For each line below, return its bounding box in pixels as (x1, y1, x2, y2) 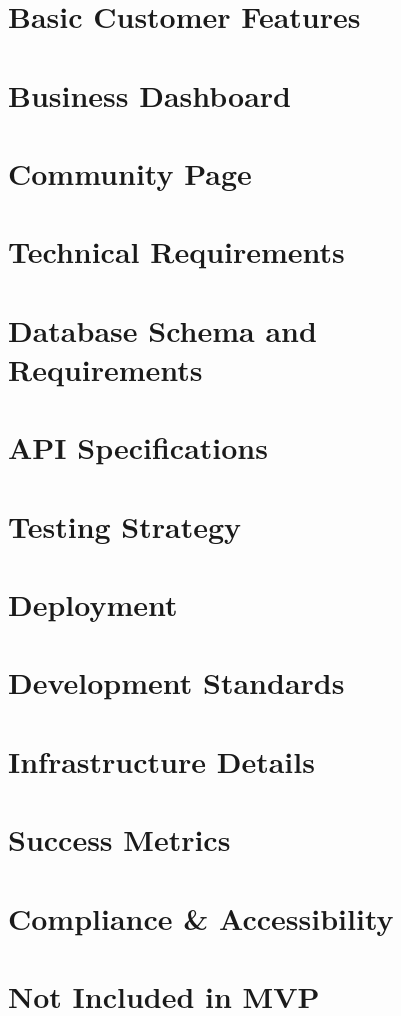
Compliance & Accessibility (8, 897, 394, 938)
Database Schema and (8, 309, 317, 350)
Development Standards (8, 662, 345, 703)
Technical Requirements (8, 231, 345, 272)
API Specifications (8, 427, 268, 468)
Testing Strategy (8, 505, 242, 546)
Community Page (8, 152, 252, 193)
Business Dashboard (8, 74, 291, 115)
